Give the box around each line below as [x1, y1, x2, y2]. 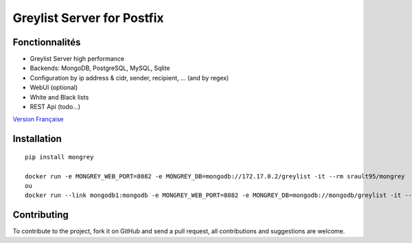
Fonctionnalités [12, 36, 81, 48]
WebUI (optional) [30, 83, 78, 92]
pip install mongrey [25, 153, 94, 161]
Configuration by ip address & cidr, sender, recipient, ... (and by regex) [30, 73, 229, 82]
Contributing [12, 209, 69, 221]
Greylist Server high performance [30, 55, 125, 63]
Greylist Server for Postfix [12, 10, 164, 25]
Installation [12, 133, 62, 145]
